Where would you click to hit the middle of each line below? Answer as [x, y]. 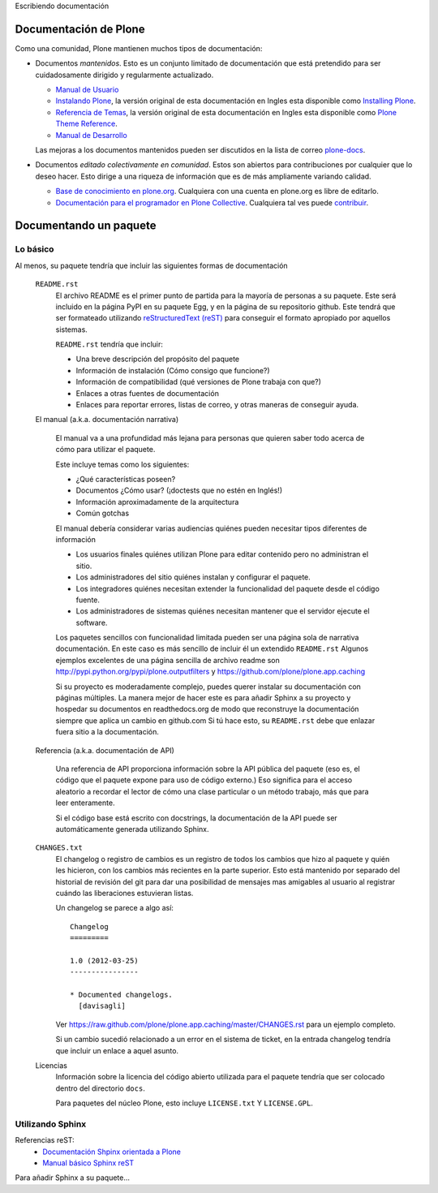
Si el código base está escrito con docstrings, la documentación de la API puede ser [197, 818]
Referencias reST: [45, 1140]
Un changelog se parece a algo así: [115, 908]
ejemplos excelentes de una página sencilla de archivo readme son [167, 660]
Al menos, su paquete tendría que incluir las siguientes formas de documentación [151, 265]
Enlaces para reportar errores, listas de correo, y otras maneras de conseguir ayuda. [217, 405]
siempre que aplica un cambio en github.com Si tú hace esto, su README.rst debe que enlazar [215, 720]
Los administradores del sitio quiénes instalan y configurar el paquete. [193, 577]
